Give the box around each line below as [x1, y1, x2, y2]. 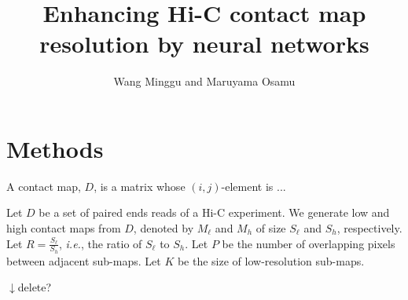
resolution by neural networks [39, 27, 369, 60]
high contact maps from [6, 220, 121, 236]
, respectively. [336, 220, 402, 236]
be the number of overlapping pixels [222, 235, 395, 251]
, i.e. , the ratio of [58, 235, 142, 251]
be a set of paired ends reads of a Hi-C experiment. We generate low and [39, 204, 390, 221]
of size [255, 220, 286, 236]
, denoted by [133, 220, 194, 236]
